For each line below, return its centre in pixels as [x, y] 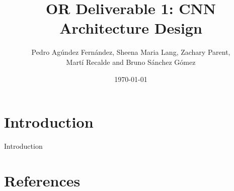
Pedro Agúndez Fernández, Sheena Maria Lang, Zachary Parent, [131, 52]
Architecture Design [131, 28]
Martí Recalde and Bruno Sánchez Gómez [131, 62]
